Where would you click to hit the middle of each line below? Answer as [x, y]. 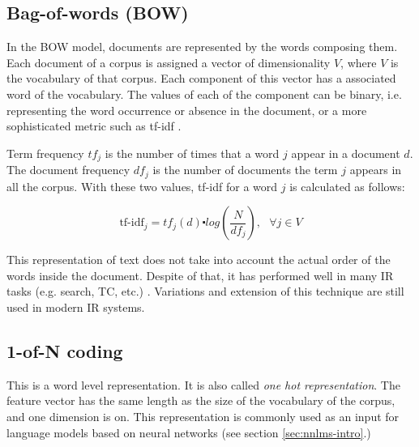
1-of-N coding [65, 351]
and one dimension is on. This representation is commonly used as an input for [203, 417]
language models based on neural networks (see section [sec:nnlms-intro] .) [189, 432]
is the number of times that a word [192, 153]
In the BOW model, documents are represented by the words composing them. [202, 47]
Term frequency [45, 153]
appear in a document [346, 153]
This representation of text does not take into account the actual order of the [199, 260]
